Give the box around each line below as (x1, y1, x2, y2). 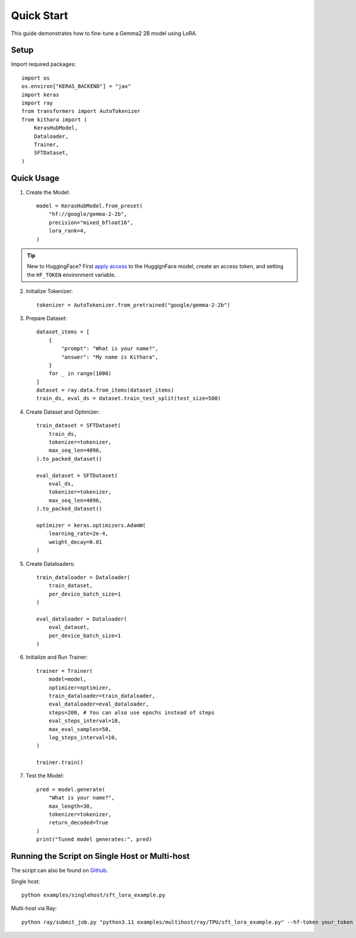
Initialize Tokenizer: (26, 288, 74, 295)
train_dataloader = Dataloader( (36, 574, 131, 581)
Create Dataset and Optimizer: (26, 408, 100, 416)
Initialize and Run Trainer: (26, 654, 88, 661)
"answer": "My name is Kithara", (61, 354, 158, 360)
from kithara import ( (21, 116, 88, 123)
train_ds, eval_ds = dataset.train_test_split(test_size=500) (36, 395, 221, 402)
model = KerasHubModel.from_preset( (36, 203, 143, 209)
